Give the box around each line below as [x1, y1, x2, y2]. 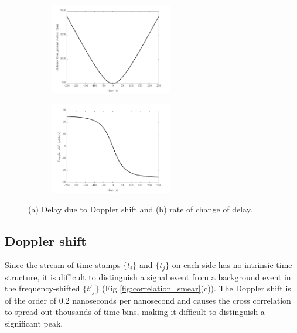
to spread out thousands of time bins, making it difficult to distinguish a [5, 305, 265, 318]
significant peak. [5, 317, 63, 329]
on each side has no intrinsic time [172, 259, 292, 271]
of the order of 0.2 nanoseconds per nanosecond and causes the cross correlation [5, 294, 291, 306]
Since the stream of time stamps [5, 259, 121, 271]
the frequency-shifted [5, 282, 80, 294]
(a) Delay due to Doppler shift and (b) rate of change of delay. [28, 202, 252, 215]
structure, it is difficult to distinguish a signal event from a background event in [5, 270, 291, 283]
